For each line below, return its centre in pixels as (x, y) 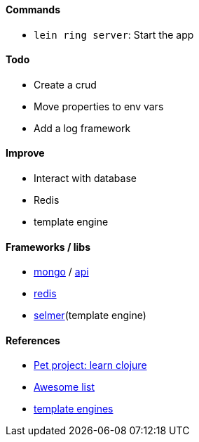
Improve (25, 153)
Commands (33, 9)
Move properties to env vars (99, 106)
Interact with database (85, 178)
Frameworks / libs (48, 247)
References (33, 340)
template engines (74, 409)
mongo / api (61, 272)
